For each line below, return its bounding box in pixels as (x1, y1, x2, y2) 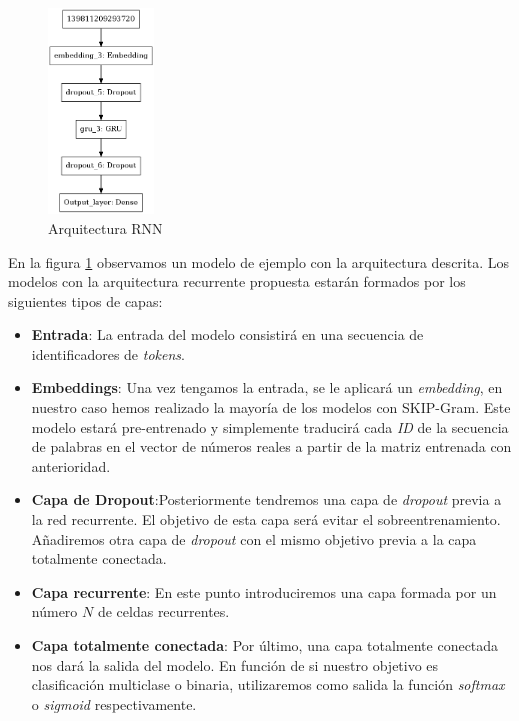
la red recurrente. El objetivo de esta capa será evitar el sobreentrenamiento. (31, 509, 501, 530)
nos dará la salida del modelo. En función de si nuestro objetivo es (31, 654, 439, 675)
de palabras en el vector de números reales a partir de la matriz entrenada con (31, 436, 512, 457)
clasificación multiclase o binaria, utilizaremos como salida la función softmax (31, 674, 505, 695)
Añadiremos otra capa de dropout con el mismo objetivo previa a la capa (31, 528, 477, 549)
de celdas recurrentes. (97, 601, 230, 622)
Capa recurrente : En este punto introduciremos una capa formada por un (31, 581, 497, 602)
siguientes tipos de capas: (8, 290, 163, 311)
